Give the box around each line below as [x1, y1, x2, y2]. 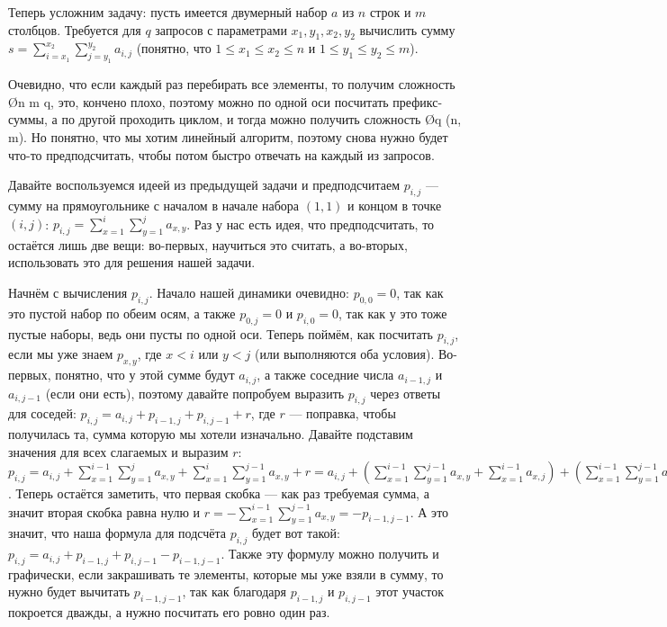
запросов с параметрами [155, 20, 287, 39]
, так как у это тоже [338, 303, 447, 322]
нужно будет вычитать [8, 582, 131, 601]
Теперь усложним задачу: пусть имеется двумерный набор [8, 3, 328, 21]
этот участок [375, 582, 445, 601]
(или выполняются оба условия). [255, 345, 435, 363]
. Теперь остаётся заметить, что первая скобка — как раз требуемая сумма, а [8, 484, 429, 503]
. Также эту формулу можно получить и [221, 544, 439, 563]
